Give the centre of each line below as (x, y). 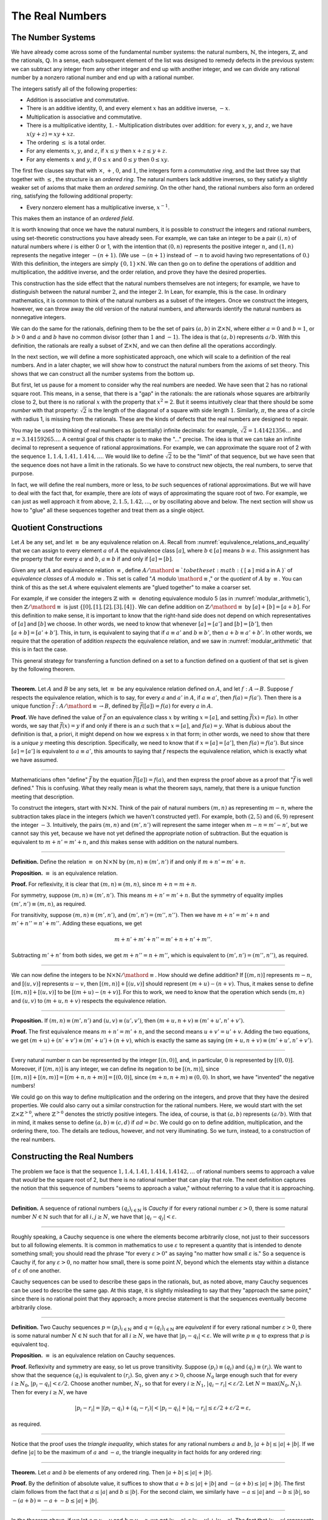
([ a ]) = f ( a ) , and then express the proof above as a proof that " (215, 779)
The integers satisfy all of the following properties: (74, 89)
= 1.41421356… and (275, 430)
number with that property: (45, 410)
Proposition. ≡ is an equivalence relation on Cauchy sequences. (93, 1355)
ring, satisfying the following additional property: (72, 196)
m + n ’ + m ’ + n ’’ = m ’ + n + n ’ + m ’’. (163, 939)
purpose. (22, 474)
